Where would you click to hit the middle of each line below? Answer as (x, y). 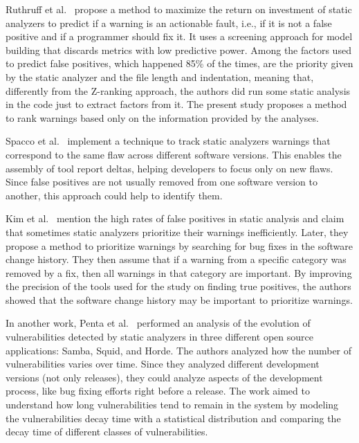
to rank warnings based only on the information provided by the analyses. (162, 117)
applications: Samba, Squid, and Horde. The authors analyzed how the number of (179, 350)
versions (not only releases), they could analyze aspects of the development (164, 377)
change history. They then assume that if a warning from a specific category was (176, 259)
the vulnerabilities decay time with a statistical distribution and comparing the (173, 418)
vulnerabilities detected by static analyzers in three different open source (159, 337)
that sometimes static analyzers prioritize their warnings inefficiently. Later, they (177, 232)
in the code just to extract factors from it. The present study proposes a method (176, 104)
